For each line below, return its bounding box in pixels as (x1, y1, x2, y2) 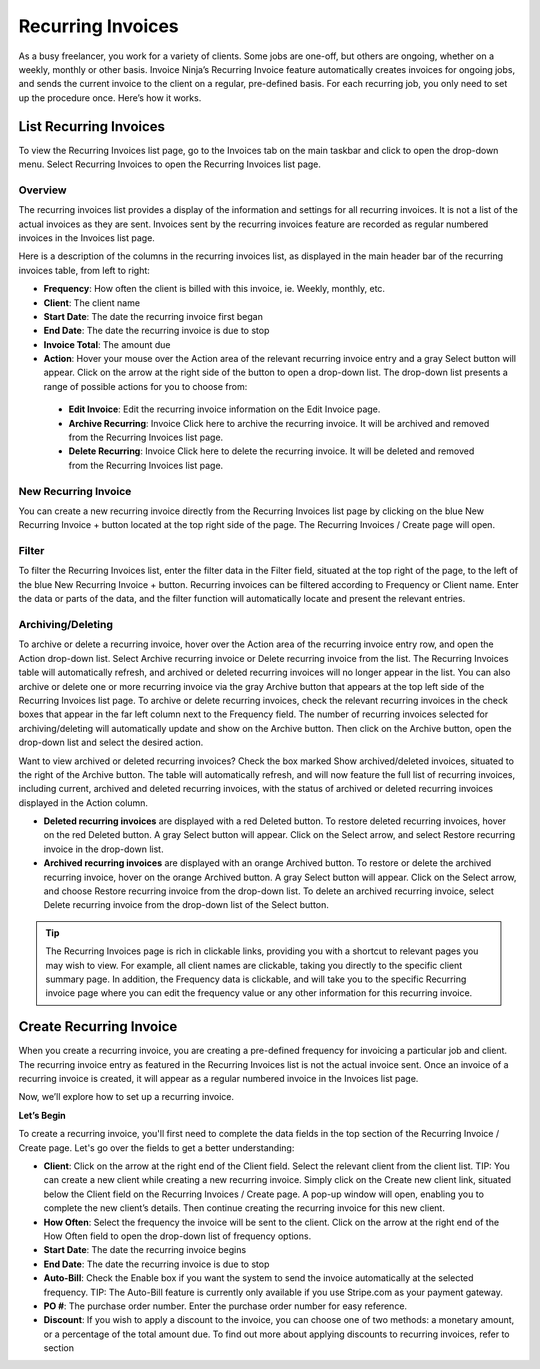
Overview (18, 183, 67, 197)
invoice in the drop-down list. (43, 843, 164, 855)
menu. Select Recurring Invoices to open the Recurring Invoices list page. (18, 158, 322, 170)
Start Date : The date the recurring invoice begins (43, 1244, 247, 1256)
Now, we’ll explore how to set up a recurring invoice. (18, 1091, 235, 1103)
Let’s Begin (18, 1109, 67, 1121)
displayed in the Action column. (18, 796, 149, 809)
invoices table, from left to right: (18, 264, 150, 276)
